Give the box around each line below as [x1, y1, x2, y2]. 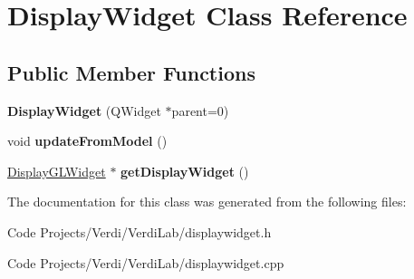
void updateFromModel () [7, 131, 168, 150]
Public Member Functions [7, 58, 255, 86]
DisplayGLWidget [7, 161, 106, 180]
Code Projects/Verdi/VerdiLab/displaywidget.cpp [7, 253, 284, 272]
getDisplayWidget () [120, 161, 249, 180]
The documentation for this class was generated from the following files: [7, 192, 407, 211]
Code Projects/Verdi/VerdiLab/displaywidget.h [7, 222, 272, 241]
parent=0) [171, 101, 229, 120]
